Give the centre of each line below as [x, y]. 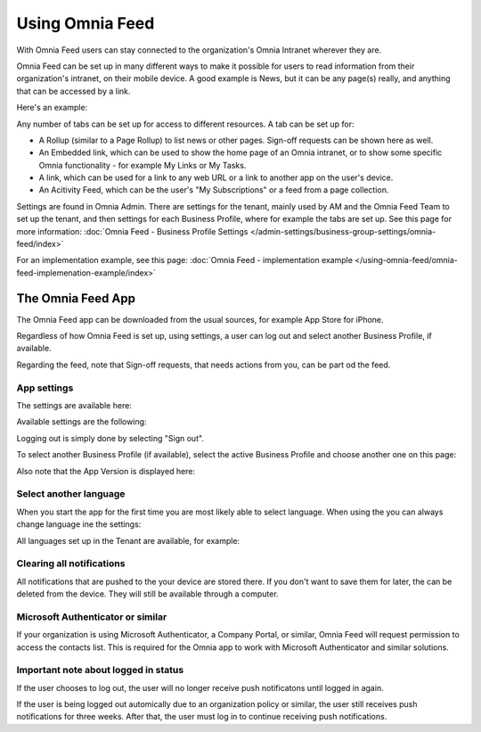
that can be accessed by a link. [73, 91]
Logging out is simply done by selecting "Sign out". [110, 438]
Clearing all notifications [71, 563]
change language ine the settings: [79, 524]
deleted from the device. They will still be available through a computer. [148, 594]
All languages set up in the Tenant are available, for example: [128, 540]
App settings [45, 388]
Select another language [71, 494]
